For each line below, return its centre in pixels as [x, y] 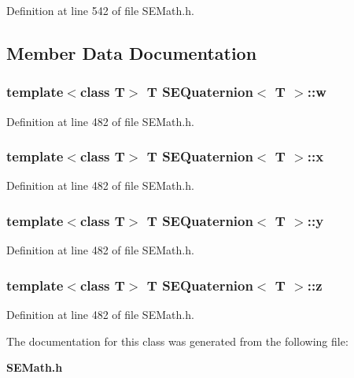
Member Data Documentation [132, 52]
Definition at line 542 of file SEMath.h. [100, 10]
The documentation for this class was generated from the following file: [177, 341]
